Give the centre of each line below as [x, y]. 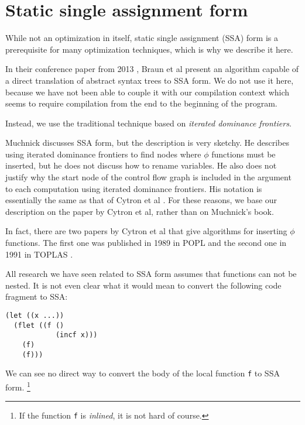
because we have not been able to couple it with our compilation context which [148, 92]
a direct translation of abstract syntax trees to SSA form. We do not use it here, [150, 80]
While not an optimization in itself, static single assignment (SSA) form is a [142, 38]
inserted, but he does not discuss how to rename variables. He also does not [141, 165]
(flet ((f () [39, 325]
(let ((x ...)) [35, 316]
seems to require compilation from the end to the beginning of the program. [141, 103]
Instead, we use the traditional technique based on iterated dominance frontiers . [148, 123]
